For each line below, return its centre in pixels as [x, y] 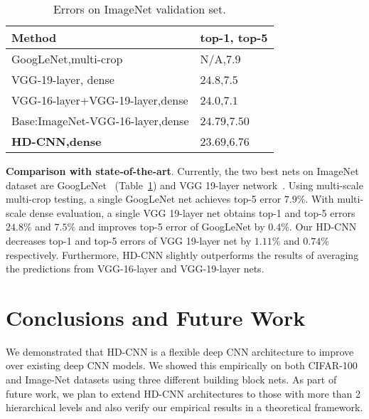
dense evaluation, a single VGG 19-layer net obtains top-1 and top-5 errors [192, 212]
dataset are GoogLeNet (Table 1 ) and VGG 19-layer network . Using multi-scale [184, 185]
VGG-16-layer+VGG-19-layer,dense [100, 100]
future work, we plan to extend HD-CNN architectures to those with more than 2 [183, 393]
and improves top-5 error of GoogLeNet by [172, 227]
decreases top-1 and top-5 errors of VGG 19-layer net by [129, 240]
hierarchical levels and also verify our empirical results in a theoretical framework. [184, 407]
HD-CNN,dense [57, 141]
